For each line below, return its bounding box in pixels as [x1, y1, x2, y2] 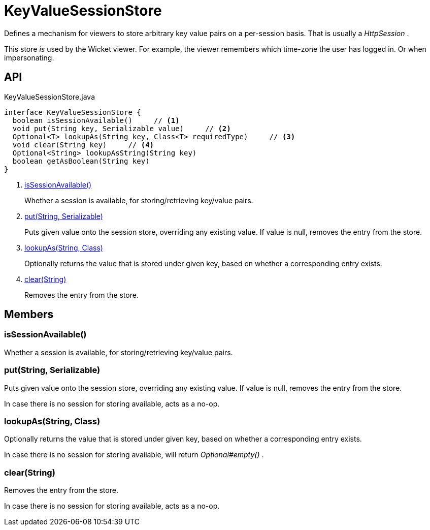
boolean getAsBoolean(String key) [12, 157, 150, 165]
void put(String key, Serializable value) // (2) [12, 124, 231, 133]
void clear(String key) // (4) [12, 140, 154, 149]
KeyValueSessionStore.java [4, 92, 95, 101]
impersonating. [4, 53, 54, 62]
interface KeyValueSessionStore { [4, 108, 141, 116]
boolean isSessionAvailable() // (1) [12, 116, 180, 124]
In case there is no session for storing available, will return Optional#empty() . [4, 450, 264, 459]
